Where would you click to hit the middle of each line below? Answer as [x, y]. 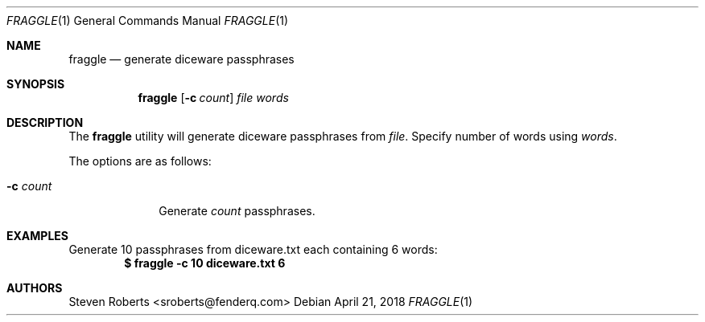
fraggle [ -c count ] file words [213, 98]
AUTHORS [35, 288]
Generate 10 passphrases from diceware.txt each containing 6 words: [253, 249]
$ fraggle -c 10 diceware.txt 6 [205, 263]
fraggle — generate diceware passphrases [181, 59]
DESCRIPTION [45, 122]
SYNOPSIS [36, 84]
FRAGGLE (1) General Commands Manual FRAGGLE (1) [148, 20]
